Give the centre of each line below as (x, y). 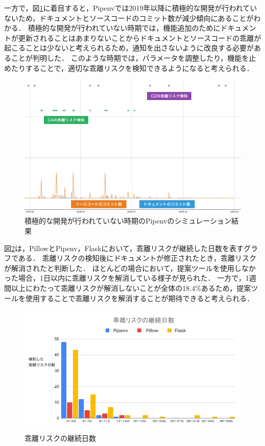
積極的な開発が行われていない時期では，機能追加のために (124, 28)
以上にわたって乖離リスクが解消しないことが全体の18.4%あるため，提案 (131, 288)
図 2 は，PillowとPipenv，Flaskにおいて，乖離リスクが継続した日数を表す (124, 248)
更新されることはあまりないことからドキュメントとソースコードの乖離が (140, 38)
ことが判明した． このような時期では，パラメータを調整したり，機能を (130, 57)
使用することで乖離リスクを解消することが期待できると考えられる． (140, 298)
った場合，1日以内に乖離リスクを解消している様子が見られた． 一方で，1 (127, 278)
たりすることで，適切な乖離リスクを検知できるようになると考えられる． (132, 68)
